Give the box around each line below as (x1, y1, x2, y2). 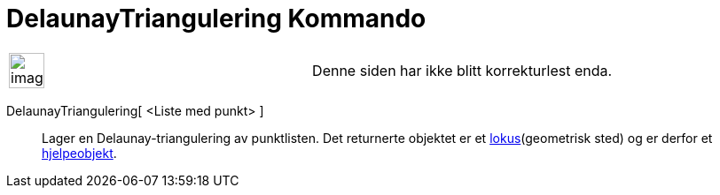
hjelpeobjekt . (42, 145, 117, 161)
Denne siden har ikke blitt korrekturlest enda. (312, 61, 613, 79)
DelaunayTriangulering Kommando (6, 4, 427, 34)
